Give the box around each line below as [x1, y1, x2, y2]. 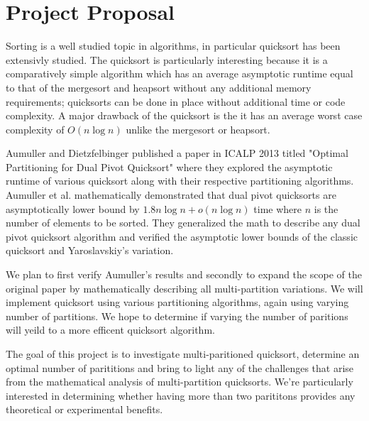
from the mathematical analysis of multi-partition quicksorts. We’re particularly [6, 374, 353, 389]
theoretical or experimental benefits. [6, 402, 163, 417]
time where [253, 201, 302, 216]
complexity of [6, 121, 65, 136]
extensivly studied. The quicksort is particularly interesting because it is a [6, 52, 328, 67]
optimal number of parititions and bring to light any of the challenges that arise [6, 360, 354, 375]
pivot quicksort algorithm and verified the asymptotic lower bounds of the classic [6, 229, 358, 244]
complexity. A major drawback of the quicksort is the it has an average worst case [6, 108, 363, 123]
